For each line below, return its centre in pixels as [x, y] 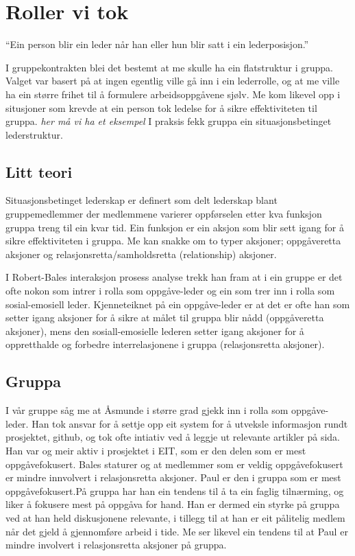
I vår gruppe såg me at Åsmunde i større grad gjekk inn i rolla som [147, 410]
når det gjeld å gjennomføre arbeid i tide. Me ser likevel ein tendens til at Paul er [177, 531]
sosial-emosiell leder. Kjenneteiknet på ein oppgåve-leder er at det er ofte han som [178, 304]
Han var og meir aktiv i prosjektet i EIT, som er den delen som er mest [156, 450]
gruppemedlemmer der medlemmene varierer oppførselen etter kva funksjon [164, 214]
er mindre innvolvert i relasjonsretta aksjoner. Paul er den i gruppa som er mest [173, 477]
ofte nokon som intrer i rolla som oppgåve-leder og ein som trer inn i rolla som [170, 291]
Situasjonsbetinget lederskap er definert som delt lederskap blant [142, 200]
